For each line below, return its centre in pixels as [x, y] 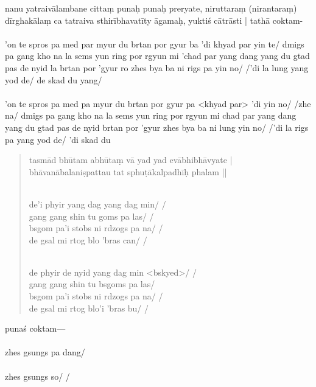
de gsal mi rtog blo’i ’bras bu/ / [89, 308]
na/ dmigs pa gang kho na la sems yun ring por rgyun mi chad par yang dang [151, 115]
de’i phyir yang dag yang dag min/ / [97, 204]
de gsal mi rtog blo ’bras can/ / [88, 239]
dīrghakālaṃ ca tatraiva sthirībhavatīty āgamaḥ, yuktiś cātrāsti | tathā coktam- [154, 20]
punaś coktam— [35, 328]
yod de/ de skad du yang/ [54, 79]
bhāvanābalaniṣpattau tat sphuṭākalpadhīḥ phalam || [128, 171]
